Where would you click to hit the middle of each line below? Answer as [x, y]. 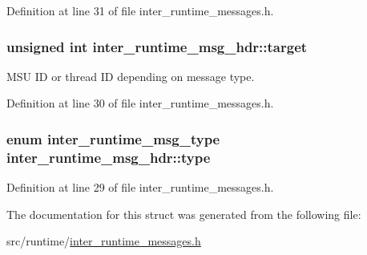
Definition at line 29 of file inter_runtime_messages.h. [140, 187]
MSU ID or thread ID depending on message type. [131, 76]
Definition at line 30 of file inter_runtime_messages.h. [140, 103]
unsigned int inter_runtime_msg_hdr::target [157, 46]
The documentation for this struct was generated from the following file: [184, 214]
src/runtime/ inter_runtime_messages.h [104, 241]
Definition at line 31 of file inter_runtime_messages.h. [140, 10]
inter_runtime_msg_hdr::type [109, 157]
